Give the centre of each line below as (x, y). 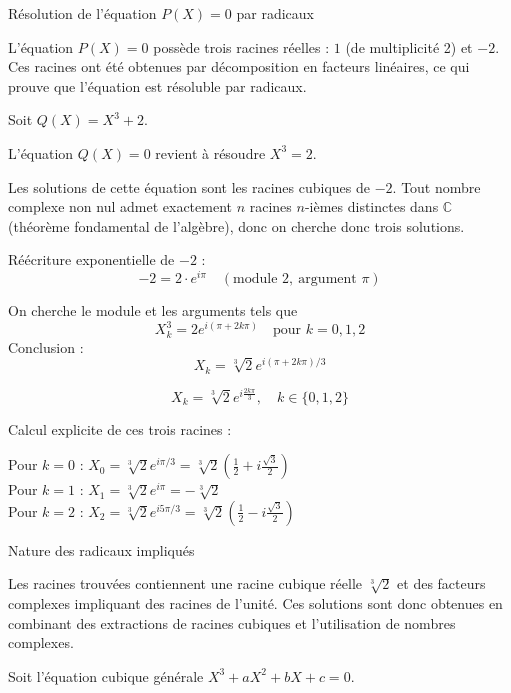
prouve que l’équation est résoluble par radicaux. (157, 85)
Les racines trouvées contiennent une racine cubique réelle (185, 583)
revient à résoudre (210, 152)
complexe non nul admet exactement (120, 206)
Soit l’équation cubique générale (106, 675)
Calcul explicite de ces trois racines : (120, 428)
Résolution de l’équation (82, 13)
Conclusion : (46, 346)
